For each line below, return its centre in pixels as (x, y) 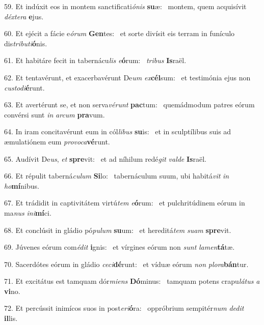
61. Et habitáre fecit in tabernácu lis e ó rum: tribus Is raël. (95, 60)
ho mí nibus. (22, 185)
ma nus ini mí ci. (28, 212)
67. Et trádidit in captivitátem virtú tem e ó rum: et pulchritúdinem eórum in (125, 203)
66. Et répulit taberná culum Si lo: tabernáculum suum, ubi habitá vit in (117, 176)
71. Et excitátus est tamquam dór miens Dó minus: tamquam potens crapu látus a (132, 281)
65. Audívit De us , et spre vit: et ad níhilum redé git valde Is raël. (105, 158)
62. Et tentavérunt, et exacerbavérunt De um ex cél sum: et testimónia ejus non (127, 77)
